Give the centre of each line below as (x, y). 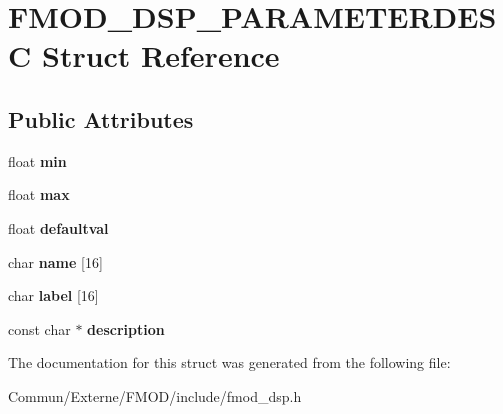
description (126, 328)
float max (39, 194)
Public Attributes (101, 118)
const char (39, 328)
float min (37, 160)
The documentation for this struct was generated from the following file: (229, 362)
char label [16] (53, 295)
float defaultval (58, 227)
